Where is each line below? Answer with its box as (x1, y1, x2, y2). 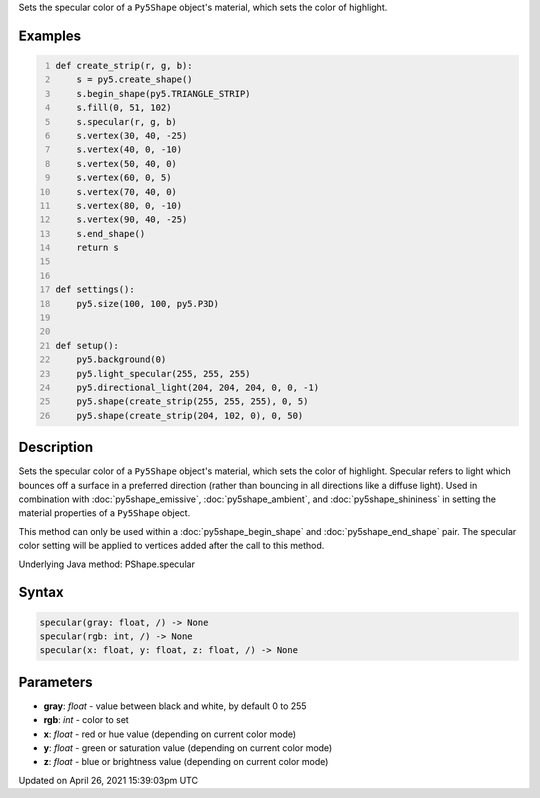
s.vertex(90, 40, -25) (76, 214, 188, 225)
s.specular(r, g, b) (76, 116, 177, 127)
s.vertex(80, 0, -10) (76, 200, 183, 211)
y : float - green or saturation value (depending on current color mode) (43, 742, 333, 754)
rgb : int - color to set (43, 714, 129, 726)
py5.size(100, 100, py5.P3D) (76, 298, 220, 309)
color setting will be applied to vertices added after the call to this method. (18, 540, 325, 552)
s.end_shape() (76, 228, 146, 239)
